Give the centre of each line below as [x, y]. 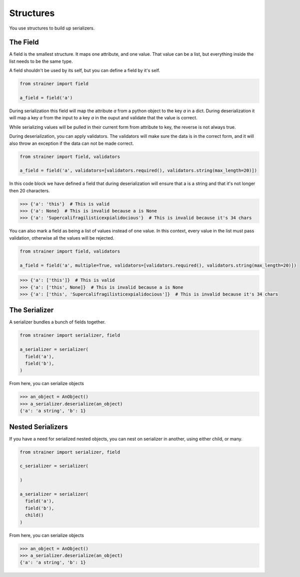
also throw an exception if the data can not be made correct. [71, 143]
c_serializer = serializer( [54, 466]
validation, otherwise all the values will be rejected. [62, 238]
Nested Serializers [39, 427]
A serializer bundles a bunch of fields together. [57, 322]
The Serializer [31, 310]
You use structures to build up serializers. [52, 28]
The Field [24, 42]
